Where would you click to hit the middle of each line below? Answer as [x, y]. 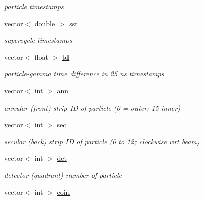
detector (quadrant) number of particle [63, 175]
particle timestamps [34, 6]
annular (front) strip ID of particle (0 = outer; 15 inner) [92, 107]
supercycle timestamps [38, 40]
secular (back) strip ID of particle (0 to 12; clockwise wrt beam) [102, 141]
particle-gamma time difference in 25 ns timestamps [84, 74]
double [45, 23]
